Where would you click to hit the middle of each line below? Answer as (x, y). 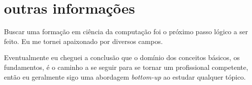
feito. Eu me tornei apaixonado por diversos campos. (83, 41)
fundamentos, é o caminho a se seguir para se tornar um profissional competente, (126, 67)
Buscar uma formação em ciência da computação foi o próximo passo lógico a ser (126, 32)
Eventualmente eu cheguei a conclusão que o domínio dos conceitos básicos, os (122, 57)
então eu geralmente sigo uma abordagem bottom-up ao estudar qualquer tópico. (125, 76)
